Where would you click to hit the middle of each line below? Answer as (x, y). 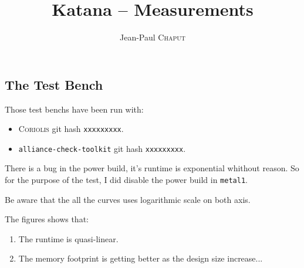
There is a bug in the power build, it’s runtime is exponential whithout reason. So (152, 168)
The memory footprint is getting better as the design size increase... (141, 258)
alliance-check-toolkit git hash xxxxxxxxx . (102, 148)
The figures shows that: (47, 219)
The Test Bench (54, 84)
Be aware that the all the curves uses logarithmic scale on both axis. (128, 199)
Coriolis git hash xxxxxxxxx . (71, 129)
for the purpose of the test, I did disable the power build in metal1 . (126, 180)
